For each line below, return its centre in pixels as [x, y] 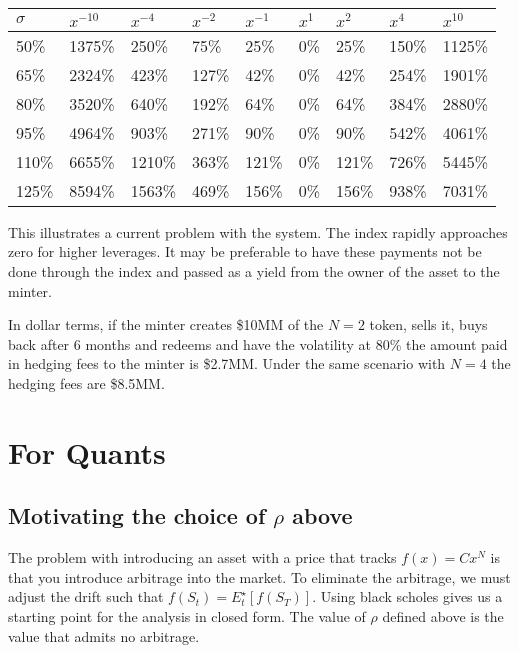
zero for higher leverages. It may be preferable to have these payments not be [245, 251]
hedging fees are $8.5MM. [86, 382]
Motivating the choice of [137, 515]
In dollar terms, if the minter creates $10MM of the [166, 324]
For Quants [87, 451]
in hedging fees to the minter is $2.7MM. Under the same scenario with [227, 363]
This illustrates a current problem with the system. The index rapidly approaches [258, 231]
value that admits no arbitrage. [104, 635]
